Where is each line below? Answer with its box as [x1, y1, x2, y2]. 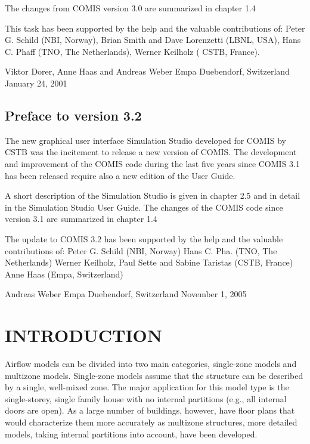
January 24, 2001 [5, 76, 67, 89]
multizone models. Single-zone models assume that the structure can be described [5, 369, 303, 381]
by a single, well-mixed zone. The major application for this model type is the [5, 381, 289, 393]
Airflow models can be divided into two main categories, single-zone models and [5, 357, 297, 370]
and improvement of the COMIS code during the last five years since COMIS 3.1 [5, 157, 300, 169]
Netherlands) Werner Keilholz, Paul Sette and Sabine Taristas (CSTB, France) [5, 256, 293, 269]
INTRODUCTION [5, 323, 163, 347]
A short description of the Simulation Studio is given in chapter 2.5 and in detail [5, 189, 300, 202]
